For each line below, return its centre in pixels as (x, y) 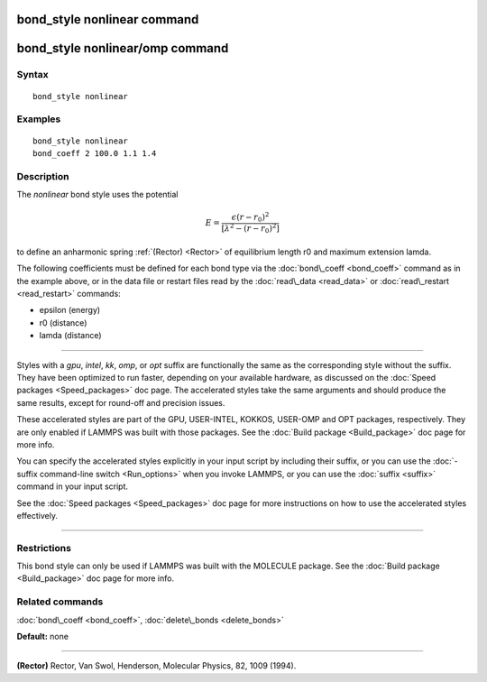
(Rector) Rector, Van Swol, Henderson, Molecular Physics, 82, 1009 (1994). (156, 666)
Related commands (60, 602)
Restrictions (44, 548)
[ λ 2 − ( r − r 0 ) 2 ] (250, 228)
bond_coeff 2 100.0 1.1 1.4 (95, 153)
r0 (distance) (63, 323)
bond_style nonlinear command (108, 19)
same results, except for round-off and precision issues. (121, 402)
